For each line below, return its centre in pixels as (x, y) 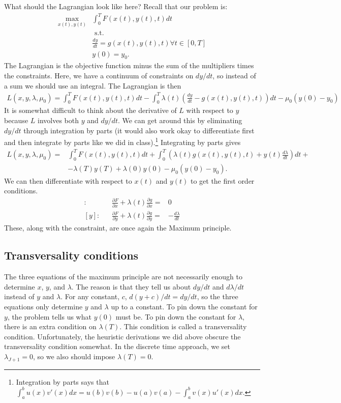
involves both (58, 120)
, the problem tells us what (49, 316)
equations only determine (43, 306)
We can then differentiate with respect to (68, 180)
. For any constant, (90, 296)
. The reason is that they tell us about (131, 286)
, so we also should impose (74, 356)
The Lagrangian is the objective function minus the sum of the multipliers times (129, 65)
